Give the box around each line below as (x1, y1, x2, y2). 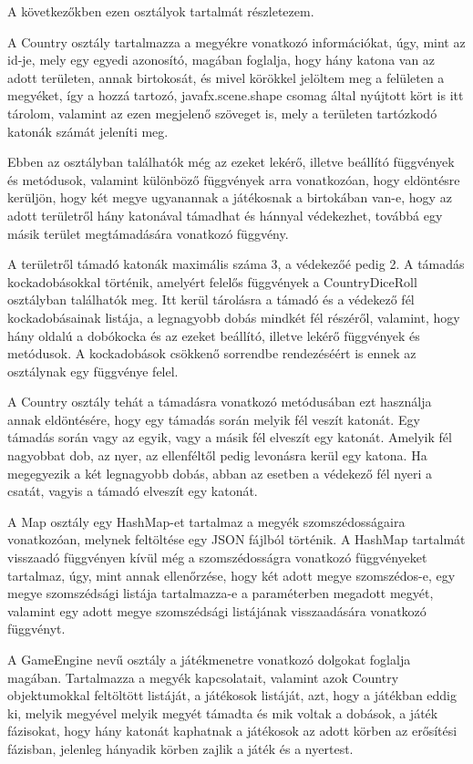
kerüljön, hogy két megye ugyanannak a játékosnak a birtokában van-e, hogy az (7, 188, 452, 207)
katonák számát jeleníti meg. (7, 121, 169, 140)
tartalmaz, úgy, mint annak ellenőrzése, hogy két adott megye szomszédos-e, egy (7, 565, 456, 584)
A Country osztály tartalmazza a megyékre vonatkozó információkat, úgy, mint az (7, 32, 466, 51)
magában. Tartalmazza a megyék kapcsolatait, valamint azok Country (7, 667, 399, 687)
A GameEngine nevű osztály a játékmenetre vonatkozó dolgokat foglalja (7, 650, 411, 668)
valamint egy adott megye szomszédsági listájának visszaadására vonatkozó (7, 601, 427, 620)
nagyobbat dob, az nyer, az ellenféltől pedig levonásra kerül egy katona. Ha (7, 446, 427, 465)
